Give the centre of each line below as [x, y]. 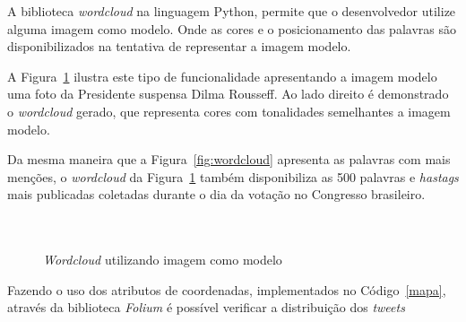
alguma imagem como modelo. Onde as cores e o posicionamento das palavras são [232, 28]
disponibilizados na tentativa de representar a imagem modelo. [179, 46]
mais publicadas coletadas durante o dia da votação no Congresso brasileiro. [216, 194]
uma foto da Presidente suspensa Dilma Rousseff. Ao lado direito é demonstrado [228, 94]
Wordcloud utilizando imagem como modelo [163, 260]
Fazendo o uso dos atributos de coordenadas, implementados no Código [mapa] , [227, 289]
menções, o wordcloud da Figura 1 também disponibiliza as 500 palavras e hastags [233, 176]
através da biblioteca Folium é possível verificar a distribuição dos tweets [206, 307]
